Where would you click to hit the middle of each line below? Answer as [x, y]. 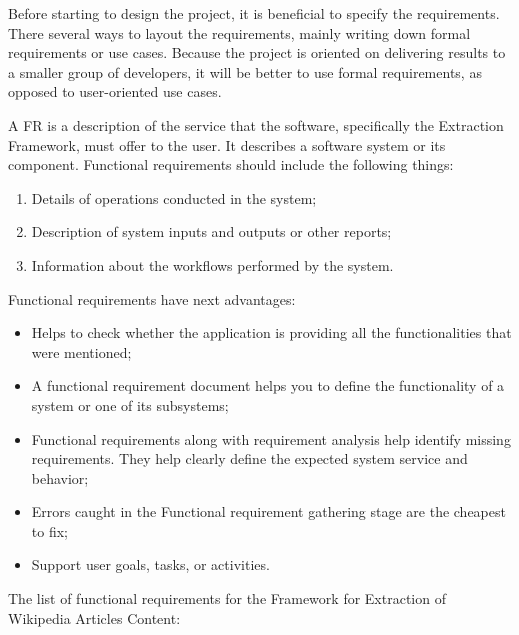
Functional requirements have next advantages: [152, 298]
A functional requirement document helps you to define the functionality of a [268, 385]
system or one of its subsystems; [130, 404]
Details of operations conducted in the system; [174, 197]
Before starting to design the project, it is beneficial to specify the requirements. [254, 13]
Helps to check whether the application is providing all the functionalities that [271, 332]
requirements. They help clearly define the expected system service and [249, 458]
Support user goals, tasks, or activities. [150, 564]
